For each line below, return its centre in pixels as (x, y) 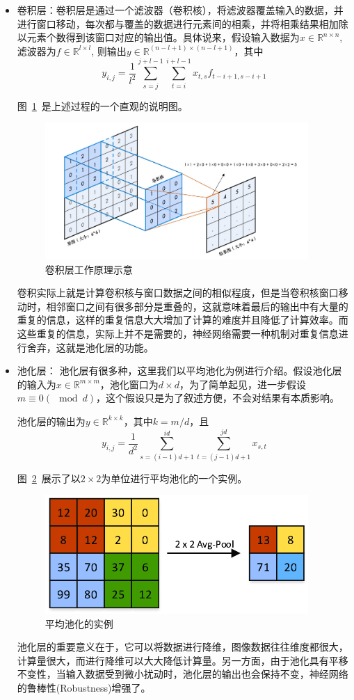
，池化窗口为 (129, 384)
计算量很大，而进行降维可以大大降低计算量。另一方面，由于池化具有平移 (183, 660)
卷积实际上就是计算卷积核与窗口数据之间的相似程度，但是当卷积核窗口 (178, 293)
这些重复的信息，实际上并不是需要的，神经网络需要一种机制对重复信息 (178, 333)
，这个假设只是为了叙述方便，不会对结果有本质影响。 (218, 398)
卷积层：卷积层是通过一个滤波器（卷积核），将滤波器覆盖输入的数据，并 (180, 10)
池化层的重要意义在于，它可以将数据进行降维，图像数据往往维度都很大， (183, 647)
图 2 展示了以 (49, 478)
